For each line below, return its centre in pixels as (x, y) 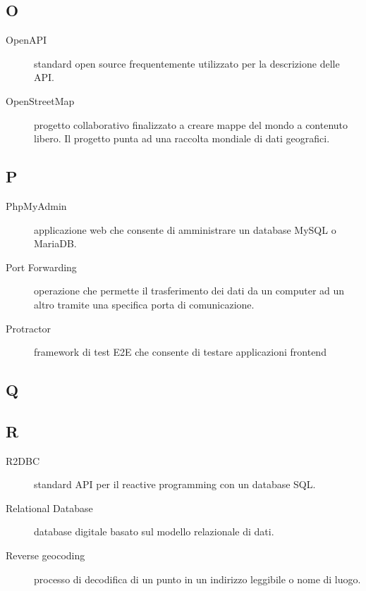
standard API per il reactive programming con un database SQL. (175, 484)
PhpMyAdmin (36, 205)
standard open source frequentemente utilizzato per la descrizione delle (187, 63)
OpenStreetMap (40, 100)
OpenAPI (26, 40)
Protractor (29, 328)
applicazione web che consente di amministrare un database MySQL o (185, 229)
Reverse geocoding (45, 555)
